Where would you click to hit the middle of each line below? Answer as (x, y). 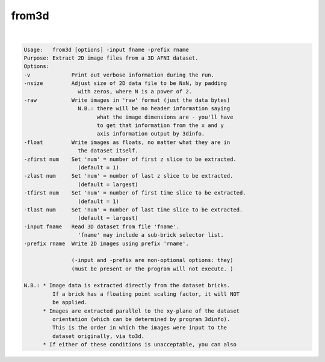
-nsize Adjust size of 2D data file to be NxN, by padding (125, 83)
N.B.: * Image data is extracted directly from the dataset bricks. (127, 286)
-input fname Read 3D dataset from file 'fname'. (102, 226)
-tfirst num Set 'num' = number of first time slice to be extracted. (135, 193)
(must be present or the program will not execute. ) (152, 269)
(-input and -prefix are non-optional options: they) (152, 260)
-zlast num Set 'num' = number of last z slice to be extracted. (128, 176)
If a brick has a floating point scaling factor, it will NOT (146, 294)
